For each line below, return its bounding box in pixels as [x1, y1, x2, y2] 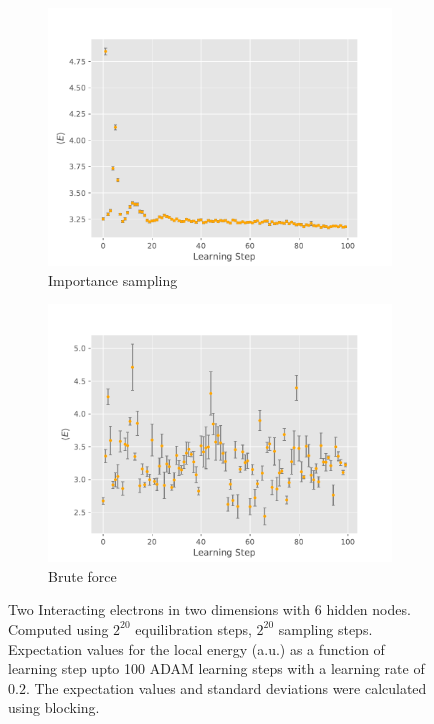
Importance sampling [48, 269, 178, 290]
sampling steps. [278, 618, 373, 639]
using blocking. [8, 697, 100, 718]
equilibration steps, [135, 618, 252, 639]
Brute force [48, 565, 117, 586]
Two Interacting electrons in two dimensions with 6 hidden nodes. [8, 599, 411, 620]
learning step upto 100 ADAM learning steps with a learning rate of [8, 658, 425, 679]
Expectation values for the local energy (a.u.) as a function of [8, 638, 385, 659]
